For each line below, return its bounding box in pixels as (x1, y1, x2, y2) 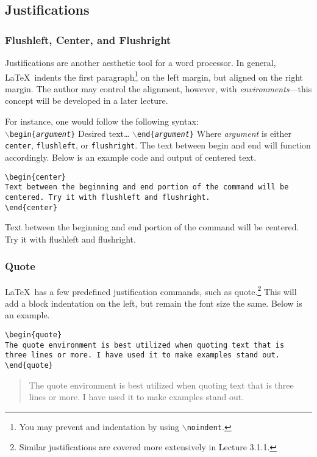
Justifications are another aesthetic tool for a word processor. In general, (5, 56, 276, 68)
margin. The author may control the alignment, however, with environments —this (5, 82, 312, 95)
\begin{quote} (5, 331, 62, 339)
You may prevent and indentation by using (19, 420, 180, 433)
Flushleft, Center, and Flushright (5, 32, 171, 47)
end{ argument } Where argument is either (137, 126, 292, 139)
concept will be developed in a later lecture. (5, 94, 168, 107)
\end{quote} (5, 360, 53, 370)
